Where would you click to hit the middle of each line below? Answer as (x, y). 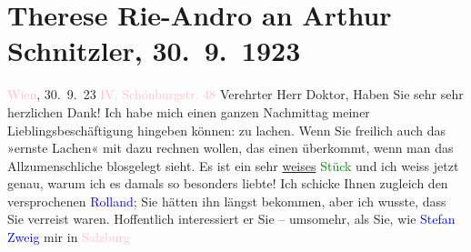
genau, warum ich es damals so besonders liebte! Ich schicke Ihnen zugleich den (228, 183)
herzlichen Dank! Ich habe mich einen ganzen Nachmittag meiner (189, 111)
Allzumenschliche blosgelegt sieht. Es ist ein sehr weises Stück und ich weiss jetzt (233, 165)
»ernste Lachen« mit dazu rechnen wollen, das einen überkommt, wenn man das (230, 148)
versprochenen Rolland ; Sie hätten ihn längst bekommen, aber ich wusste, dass (227, 201)
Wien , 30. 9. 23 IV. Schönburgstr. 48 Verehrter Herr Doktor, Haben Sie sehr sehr (235, 94)
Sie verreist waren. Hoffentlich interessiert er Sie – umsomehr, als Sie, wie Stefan (231, 219)
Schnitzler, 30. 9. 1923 (154, 50)
